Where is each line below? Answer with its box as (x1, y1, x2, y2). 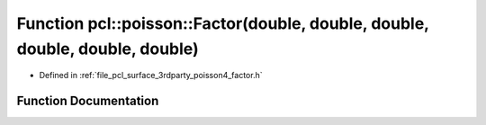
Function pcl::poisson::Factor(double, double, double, (16, 13, 429, 33)
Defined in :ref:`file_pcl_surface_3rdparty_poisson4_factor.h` (39, 70, 263, 81)
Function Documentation (16, 94, 159, 109)
